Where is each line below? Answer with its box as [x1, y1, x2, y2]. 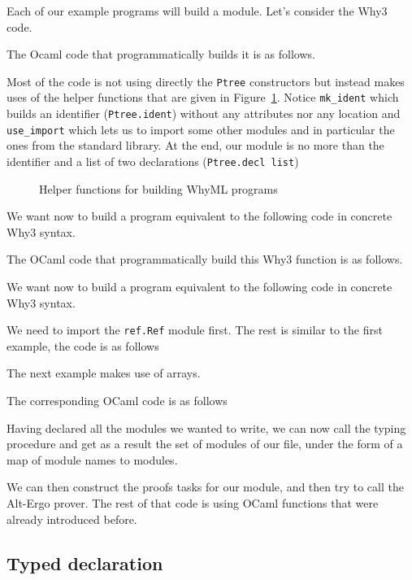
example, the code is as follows [7, 337, 159, 354]
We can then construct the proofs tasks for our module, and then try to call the [7, 478, 404, 495]
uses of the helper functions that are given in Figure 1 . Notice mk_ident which [7, 89, 399, 106]
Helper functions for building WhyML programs [39, 180, 278, 197]
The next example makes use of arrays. [7, 364, 201, 382]
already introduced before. [7, 510, 137, 527]
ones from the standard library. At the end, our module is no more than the [7, 137, 384, 154]
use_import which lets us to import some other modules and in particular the [7, 120, 395, 137]
